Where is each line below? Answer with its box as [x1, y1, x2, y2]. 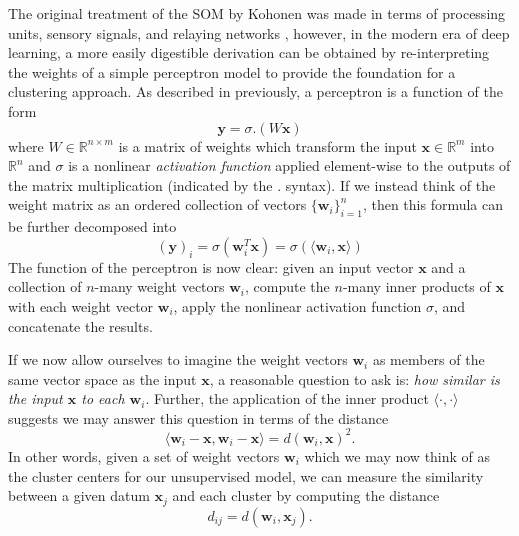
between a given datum [8, 485, 150, 506]
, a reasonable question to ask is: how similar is [209, 368, 500, 389]
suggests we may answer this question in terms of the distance [8, 407, 389, 428]
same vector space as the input [8, 368, 197, 389]
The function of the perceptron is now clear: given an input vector [8, 256, 414, 277]
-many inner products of [342, 276, 491, 297]
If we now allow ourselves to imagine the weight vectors [8, 349, 348, 370]
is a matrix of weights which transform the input [118, 135, 417, 156]
